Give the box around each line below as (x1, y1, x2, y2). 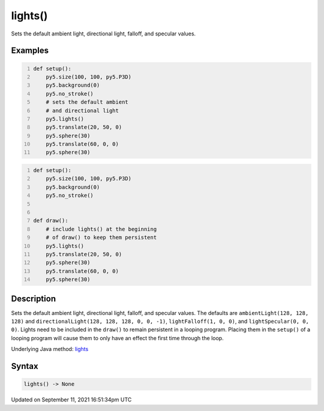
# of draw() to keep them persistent (46, 234, 157, 241)
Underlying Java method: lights (11, 346, 89, 353)
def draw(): (33, 217, 68, 224)
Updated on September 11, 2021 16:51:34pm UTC (11, 396, 132, 403)
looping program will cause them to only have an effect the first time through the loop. (11, 334, 224, 341)
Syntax (11, 361, 38, 371)
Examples (11, 46, 49, 56)
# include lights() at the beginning (46, 226, 157, 232)
